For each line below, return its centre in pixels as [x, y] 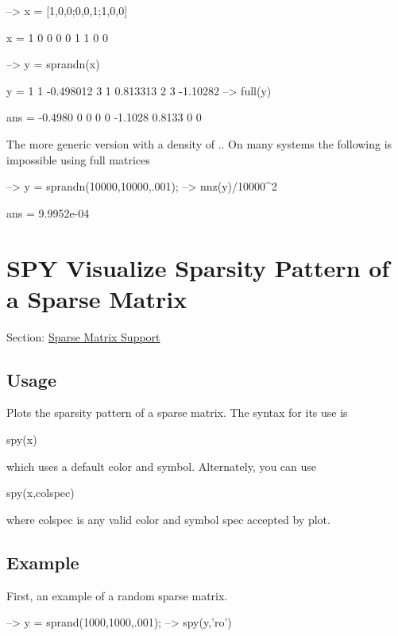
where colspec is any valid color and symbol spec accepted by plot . [168, 519]
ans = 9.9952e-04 [48, 212]
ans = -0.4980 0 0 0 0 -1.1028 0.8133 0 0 [104, 117]
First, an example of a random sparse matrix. [117, 595]
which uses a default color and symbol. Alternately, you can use [162, 466]
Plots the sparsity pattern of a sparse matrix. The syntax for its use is [177, 412]
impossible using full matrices [78, 159]
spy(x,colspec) [41, 493]
